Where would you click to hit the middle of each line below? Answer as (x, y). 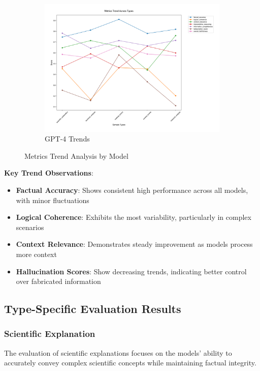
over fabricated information (58, 281)
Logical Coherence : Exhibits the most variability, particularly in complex (134, 217)
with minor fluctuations (53, 200)
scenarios (30, 227)
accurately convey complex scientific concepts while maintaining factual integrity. (130, 363)
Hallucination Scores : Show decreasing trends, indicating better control (131, 271)
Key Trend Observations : (49, 173)
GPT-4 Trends (67, 139)
